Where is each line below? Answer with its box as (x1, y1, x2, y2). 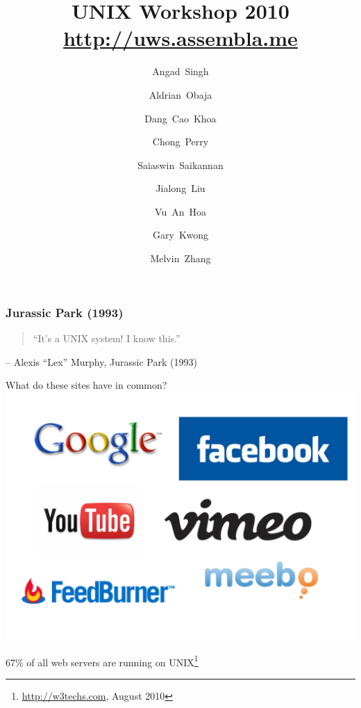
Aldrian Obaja (149, 87, 212, 102)
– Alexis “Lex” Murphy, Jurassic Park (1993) (6, 354, 197, 369)
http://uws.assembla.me (63, 24, 298, 52)
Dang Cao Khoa (144, 111, 217, 125)
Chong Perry (152, 134, 209, 149)
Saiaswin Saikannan (137, 157, 224, 172)
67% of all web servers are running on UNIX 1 (6, 652, 199, 669)
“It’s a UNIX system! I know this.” (33, 330, 180, 345)
